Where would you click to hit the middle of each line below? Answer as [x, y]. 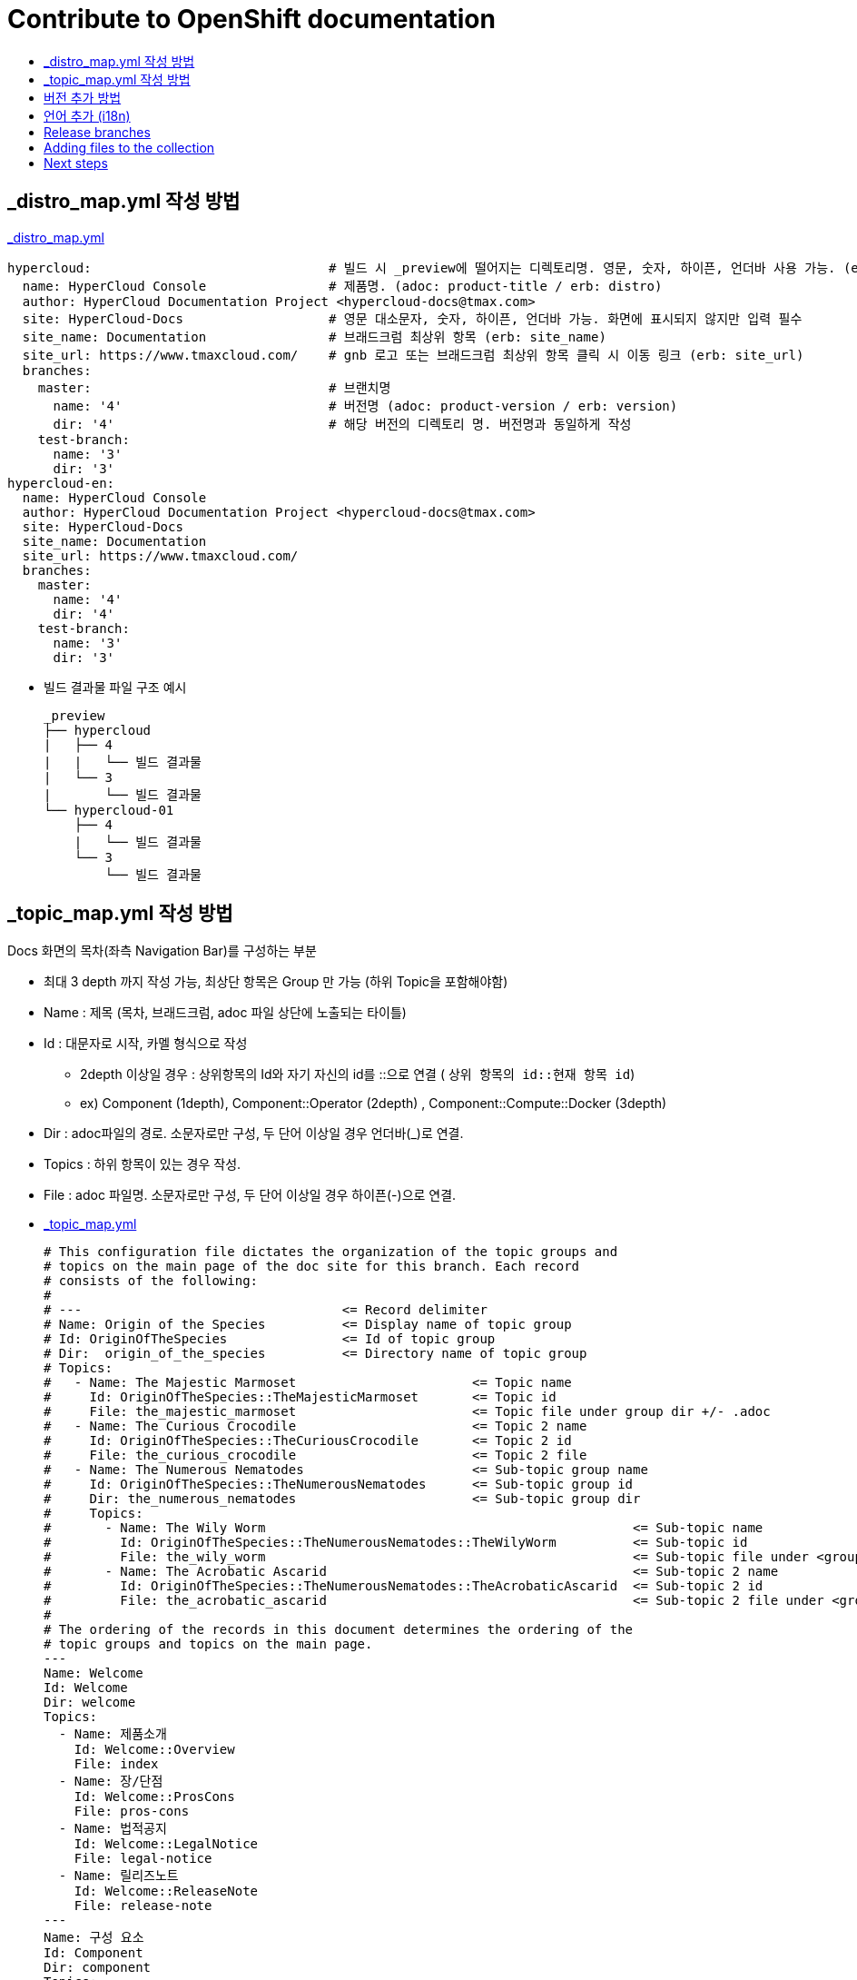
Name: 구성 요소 [94, 1938]
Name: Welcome [94, 1673]
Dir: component [98, 1968]
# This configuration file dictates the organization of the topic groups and [331, 1252]
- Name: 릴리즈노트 [118, 1876]
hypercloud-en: [61, 483]
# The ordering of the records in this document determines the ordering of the [339, 1630]
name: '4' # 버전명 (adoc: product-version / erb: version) [365, 406]
